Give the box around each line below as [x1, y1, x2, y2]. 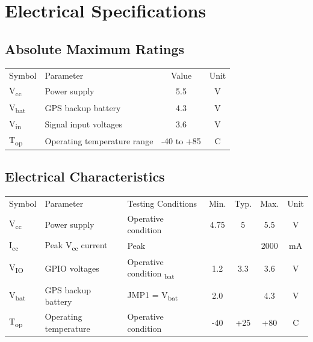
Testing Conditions [127, 197, 197, 209]
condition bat [127, 267, 175, 281]
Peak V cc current [45, 239, 108, 252]
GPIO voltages [45, 261, 99, 274]
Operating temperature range [45, 134, 153, 147]
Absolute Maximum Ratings [5, 39, 185, 58]
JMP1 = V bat [127, 289, 178, 302]
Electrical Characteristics [5, 167, 165, 186]
